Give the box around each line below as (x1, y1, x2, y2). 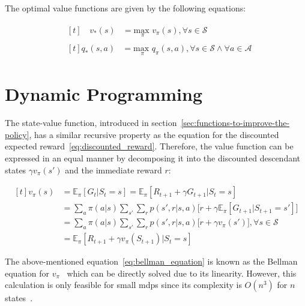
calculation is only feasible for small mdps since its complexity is (5, 278, 242, 291)
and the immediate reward (65, 163, 162, 176)
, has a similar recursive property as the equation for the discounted (29, 128, 279, 140)
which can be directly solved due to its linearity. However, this (67, 266, 297, 279)
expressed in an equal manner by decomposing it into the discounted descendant (5, 152, 301, 164)
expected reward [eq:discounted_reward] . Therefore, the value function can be (5, 140, 294, 152)
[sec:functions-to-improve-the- (181, 116, 290, 129)
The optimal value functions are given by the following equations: (5, 2, 246, 14)
